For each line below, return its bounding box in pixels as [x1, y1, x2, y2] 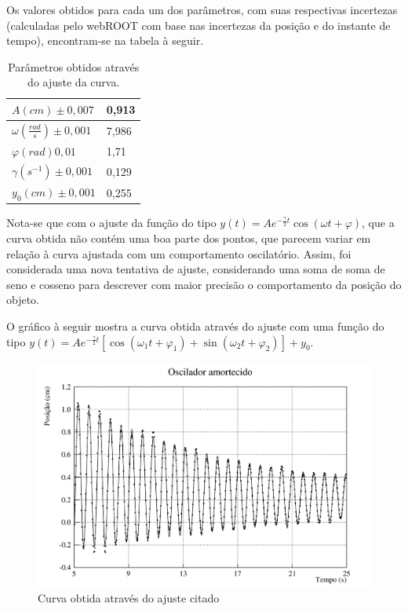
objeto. [6, 291, 40, 308]
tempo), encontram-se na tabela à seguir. [6, 32, 204, 49]
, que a [362, 214, 395, 231]
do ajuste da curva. [27, 74, 120, 90]
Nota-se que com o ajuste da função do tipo [6, 214, 217, 231]
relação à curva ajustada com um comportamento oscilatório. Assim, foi [6, 245, 352, 262]
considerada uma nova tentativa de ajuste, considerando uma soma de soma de [6, 261, 385, 277]
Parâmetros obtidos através [8, 58, 140, 75]
